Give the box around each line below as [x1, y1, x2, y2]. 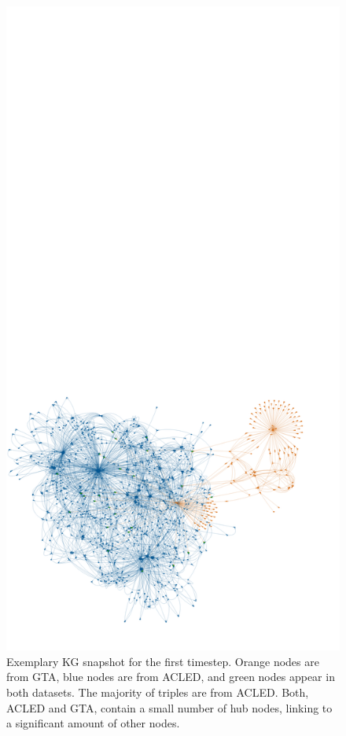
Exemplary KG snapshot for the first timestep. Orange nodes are [6, 653, 319, 669]
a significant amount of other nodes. [6, 715, 180, 731]
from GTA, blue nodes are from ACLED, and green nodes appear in [6, 668, 335, 685]
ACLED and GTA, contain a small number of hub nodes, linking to [6, 699, 333, 716]
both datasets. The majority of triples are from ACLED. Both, [6, 683, 309, 700]
